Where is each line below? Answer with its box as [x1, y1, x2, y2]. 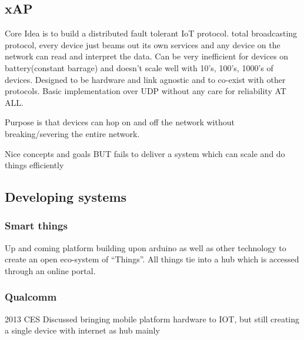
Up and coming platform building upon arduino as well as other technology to [5, 241, 286, 254]
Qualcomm [5, 289, 57, 304]
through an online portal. [5, 264, 96, 276]
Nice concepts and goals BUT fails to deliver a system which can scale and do [5, 147, 285, 159]
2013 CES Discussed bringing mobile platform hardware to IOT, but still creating [5, 312, 300, 325]
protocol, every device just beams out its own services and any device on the [5, 38, 280, 51]
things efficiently [5, 159, 64, 171]
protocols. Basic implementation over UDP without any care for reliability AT [5, 85, 286, 97]
